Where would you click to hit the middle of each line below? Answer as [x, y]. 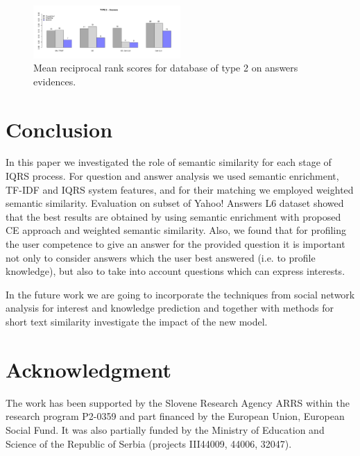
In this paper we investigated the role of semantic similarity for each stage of [169, 162]
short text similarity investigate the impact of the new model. [137, 321]
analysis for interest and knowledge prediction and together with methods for [170, 308]
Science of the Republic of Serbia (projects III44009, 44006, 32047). [149, 443]
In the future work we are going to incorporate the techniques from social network [180, 294]
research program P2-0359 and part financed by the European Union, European [175, 416]
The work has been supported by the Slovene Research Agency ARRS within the [178, 402]
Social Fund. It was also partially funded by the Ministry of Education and [165, 429]
